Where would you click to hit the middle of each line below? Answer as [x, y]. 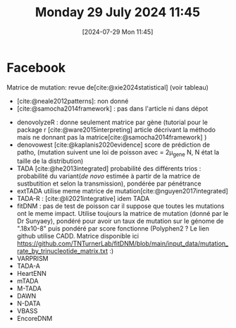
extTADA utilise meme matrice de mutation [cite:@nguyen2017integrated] [122, 191]
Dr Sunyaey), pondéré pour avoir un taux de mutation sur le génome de [120, 221]
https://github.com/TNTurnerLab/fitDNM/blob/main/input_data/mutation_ [123, 243]
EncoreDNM [35, 319]
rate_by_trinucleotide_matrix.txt [62, 251]
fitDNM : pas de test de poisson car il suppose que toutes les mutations [120, 206]
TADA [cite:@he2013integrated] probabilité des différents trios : [109, 169]
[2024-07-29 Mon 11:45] [118, 32]
